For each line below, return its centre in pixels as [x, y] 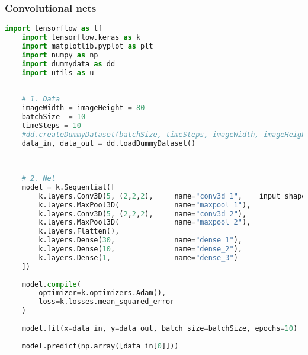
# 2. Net [38, 179]
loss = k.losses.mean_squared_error [107, 302]
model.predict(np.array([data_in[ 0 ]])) [100, 346]
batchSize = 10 [54, 116]
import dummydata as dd [68, 64]
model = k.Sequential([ [68, 187]
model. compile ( [51, 284]
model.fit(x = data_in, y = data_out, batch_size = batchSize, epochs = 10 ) [160, 328]
